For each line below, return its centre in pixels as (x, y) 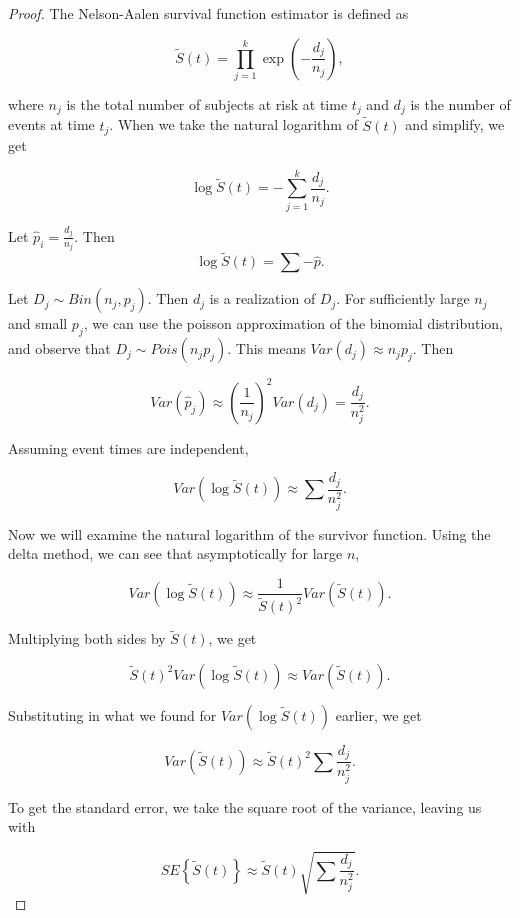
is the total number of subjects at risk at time (207, 103)
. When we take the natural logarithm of (233, 124)
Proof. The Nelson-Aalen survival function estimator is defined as (208, 13)
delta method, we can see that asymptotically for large (175, 553)
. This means (266, 348)
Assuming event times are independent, (128, 447)
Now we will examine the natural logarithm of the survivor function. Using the (249, 533)
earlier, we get (378, 714)
